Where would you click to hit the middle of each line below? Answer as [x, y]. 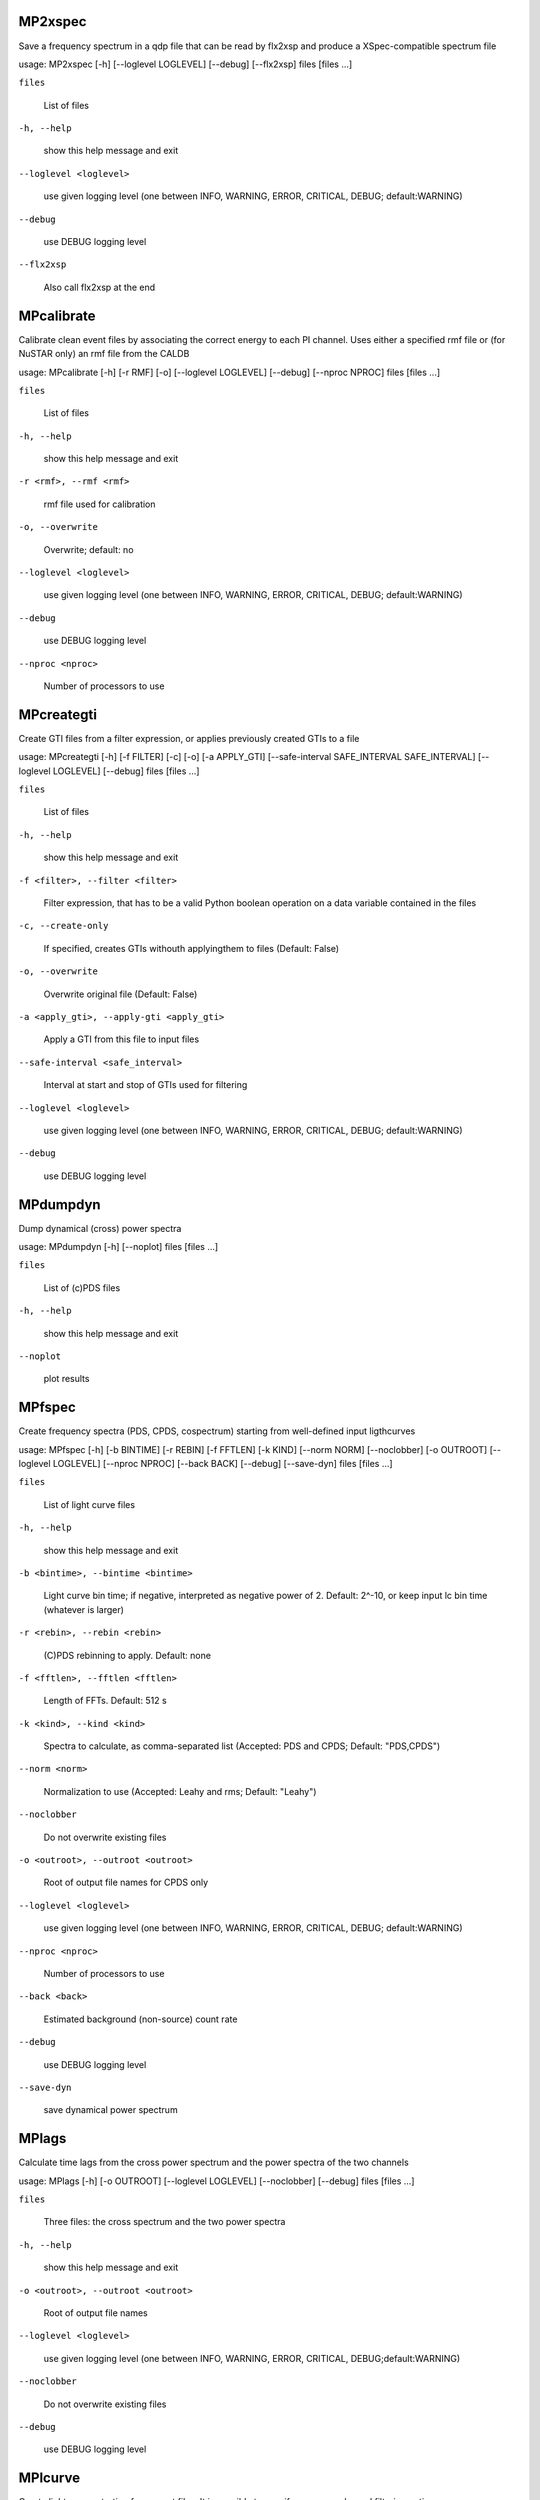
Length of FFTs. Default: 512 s [105, 1701]
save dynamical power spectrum [111, 2110]
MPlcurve [49, 2478]
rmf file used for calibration [99, 504]
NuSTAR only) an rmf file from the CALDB [104, 354]
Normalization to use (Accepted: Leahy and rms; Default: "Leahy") [180, 1791]
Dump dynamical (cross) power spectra [100, 1228]
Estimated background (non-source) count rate [140, 2019]
